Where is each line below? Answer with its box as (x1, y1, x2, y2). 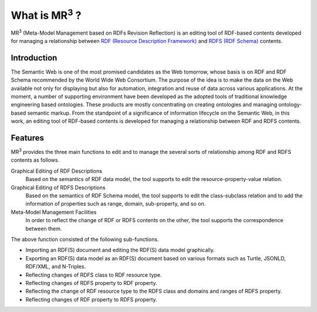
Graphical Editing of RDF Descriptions (11, 167, 103, 175)
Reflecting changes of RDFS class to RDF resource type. (25, 271, 162, 279)
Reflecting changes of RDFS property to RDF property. (25, 279, 158, 286)
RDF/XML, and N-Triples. (25, 263, 86, 270)
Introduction (11, 53, 58, 63)
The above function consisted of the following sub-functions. (11, 236, 159, 243)
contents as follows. (11, 156, 60, 164)
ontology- (278, 101, 302, 108)
